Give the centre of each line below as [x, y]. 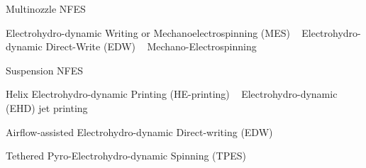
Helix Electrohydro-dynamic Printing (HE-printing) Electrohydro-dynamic [172, 94]
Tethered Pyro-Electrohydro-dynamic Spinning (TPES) [126, 156]
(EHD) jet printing [47, 107]
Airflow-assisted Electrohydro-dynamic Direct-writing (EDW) [139, 131]
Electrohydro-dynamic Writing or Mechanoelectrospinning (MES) [148, 32]
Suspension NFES [45, 70]
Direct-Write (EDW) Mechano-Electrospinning [151, 46]
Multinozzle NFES [46, 9]
